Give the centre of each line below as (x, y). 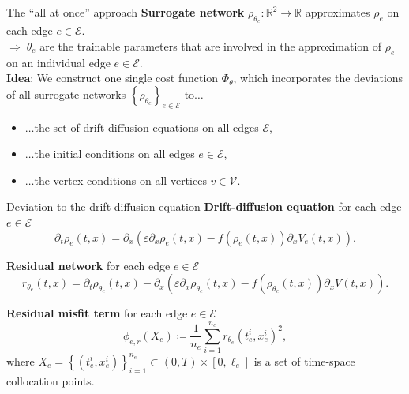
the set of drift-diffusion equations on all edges (146, 127)
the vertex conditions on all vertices (120, 180)
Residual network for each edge (88, 265)
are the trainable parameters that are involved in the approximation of (211, 45)
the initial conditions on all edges (114, 154)
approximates (338, 12)
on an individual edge (58, 62)
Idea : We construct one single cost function (113, 78)
